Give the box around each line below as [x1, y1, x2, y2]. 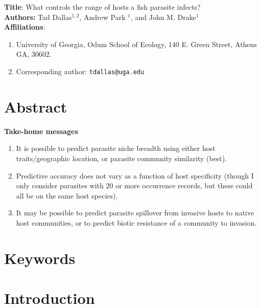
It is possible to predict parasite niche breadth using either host [16, 143, 216, 153]
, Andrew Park [79, 11, 126, 22]
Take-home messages [4, 125, 78, 136]
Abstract [4, 96, 67, 117]
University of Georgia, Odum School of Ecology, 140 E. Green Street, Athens [16, 38, 257, 49]
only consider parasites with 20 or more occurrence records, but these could [16, 180, 253, 191]
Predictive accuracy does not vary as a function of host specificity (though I [16, 170, 254, 181]
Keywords [4, 247, 76, 268]
